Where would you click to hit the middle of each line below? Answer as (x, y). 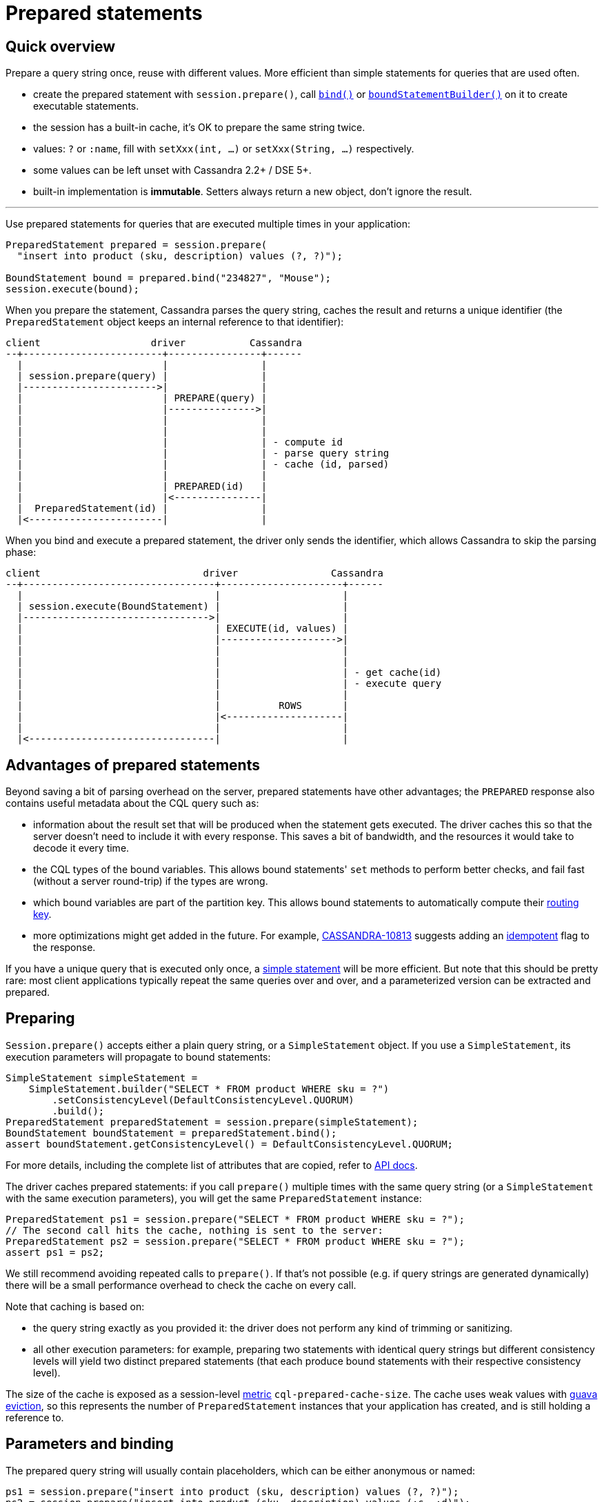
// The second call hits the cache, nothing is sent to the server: (194, 1230)
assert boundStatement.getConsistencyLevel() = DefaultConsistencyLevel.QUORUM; (230, 1144)
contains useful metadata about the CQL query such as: (132, 803)
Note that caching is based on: (75, 1306)
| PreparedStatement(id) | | (142, 509)
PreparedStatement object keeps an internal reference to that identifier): (175, 322)
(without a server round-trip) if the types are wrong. (151, 881)
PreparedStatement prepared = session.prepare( (137, 245)
